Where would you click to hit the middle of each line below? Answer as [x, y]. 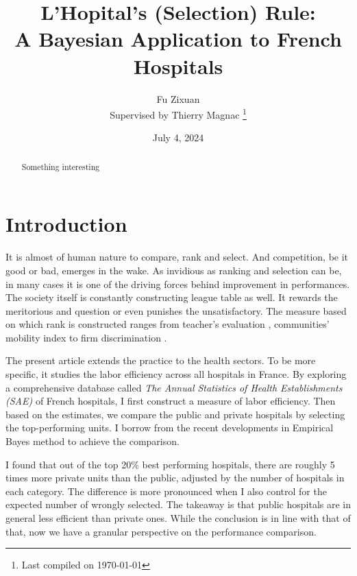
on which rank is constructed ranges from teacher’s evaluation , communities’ [168, 324]
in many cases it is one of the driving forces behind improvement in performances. [178, 284]
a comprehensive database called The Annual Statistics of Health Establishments [174, 387]
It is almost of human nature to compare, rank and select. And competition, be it [177, 257]
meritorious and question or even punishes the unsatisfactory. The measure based [176, 310]
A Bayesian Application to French [178, 39]
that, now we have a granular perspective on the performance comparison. [161, 531]
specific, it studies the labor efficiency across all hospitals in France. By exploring [176, 374]
